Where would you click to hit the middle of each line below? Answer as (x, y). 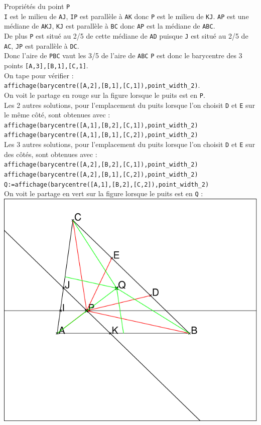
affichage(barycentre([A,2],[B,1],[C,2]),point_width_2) (101, 174)
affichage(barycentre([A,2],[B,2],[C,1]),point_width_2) (101, 165)
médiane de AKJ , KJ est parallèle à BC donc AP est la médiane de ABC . (110, 26)
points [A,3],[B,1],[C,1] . (46, 65)
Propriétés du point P (37, 6)
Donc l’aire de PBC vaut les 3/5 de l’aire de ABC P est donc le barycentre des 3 (123, 55)
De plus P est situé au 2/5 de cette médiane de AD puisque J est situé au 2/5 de (126, 35)
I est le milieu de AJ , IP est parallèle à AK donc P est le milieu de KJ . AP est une (126, 16)
